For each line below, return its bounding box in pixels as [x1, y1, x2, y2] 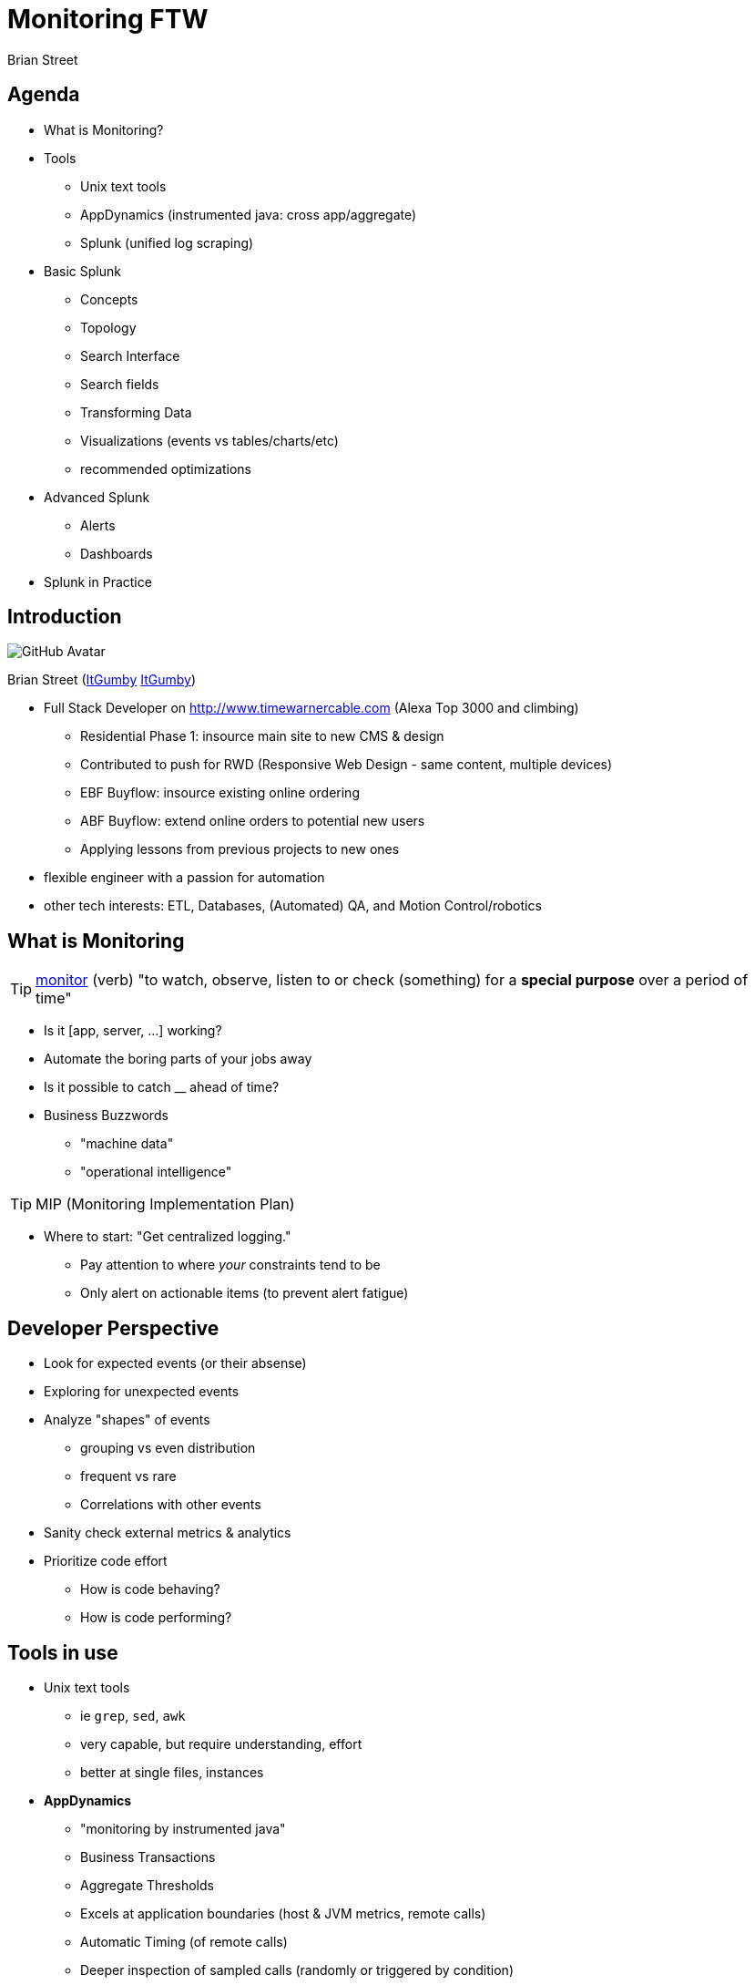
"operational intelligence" [80, 1164, 232, 1180]
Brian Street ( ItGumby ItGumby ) [7, 672, 197, 688]
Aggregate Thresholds [80, 1877, 214, 1893]
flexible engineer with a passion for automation [44, 869, 325, 886]
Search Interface [80, 347, 180, 364]
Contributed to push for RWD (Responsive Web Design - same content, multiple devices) [80, 756, 613, 773]
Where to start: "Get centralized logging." [44, 1229, 291, 1245]
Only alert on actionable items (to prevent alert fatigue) [80, 1285, 409, 1301]
